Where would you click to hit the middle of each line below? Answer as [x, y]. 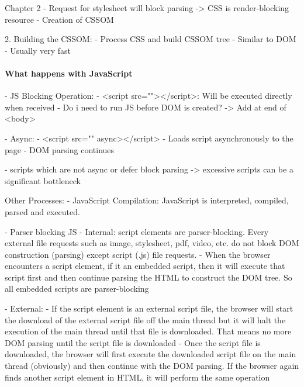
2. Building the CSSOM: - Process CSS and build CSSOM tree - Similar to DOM [151, 39]
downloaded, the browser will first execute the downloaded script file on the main [151, 354]
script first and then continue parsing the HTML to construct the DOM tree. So [148, 277]
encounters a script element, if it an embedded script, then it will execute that [145, 266]
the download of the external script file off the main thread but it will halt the [145, 319]
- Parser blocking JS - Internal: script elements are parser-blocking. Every [137, 231]
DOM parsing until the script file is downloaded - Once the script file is [133, 342]
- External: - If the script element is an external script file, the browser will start [149, 308]
